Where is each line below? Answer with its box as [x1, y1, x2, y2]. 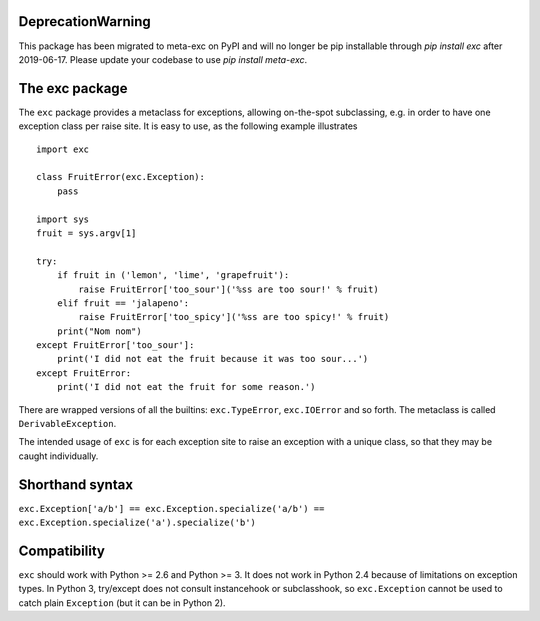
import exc [36, 143, 90, 155]
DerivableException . [18, 418, 117, 430]
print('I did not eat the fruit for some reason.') [56, 381, 316, 393]
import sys [36, 213, 90, 225]
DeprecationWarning [18, 13, 152, 30]
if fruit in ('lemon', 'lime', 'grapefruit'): [56, 270, 290, 281]
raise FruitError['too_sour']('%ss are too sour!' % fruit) [78, 283, 379, 295]
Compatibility [18, 542, 105, 559]
